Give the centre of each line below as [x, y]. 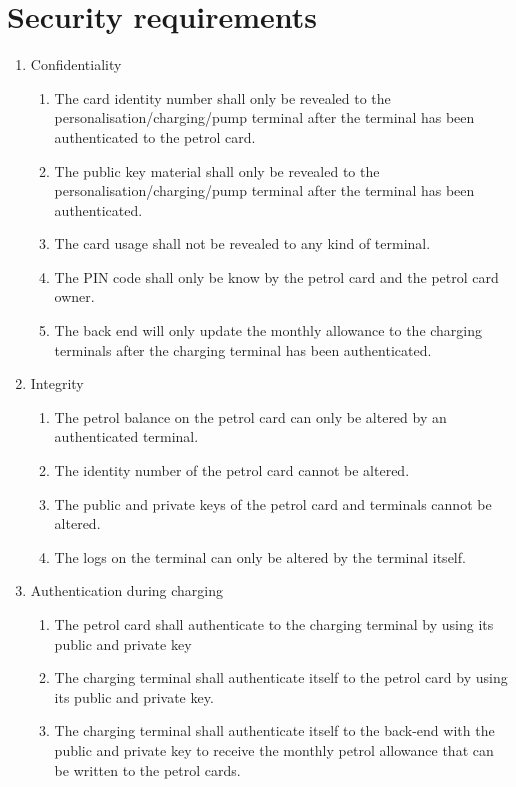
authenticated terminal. [126, 436]
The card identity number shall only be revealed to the [222, 97]
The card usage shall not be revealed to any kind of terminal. [242, 243]
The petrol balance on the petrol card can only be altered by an [250, 416]
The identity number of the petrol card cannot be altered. [232, 470]
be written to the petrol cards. [147, 769]
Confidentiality [76, 64]
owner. [74, 296]
